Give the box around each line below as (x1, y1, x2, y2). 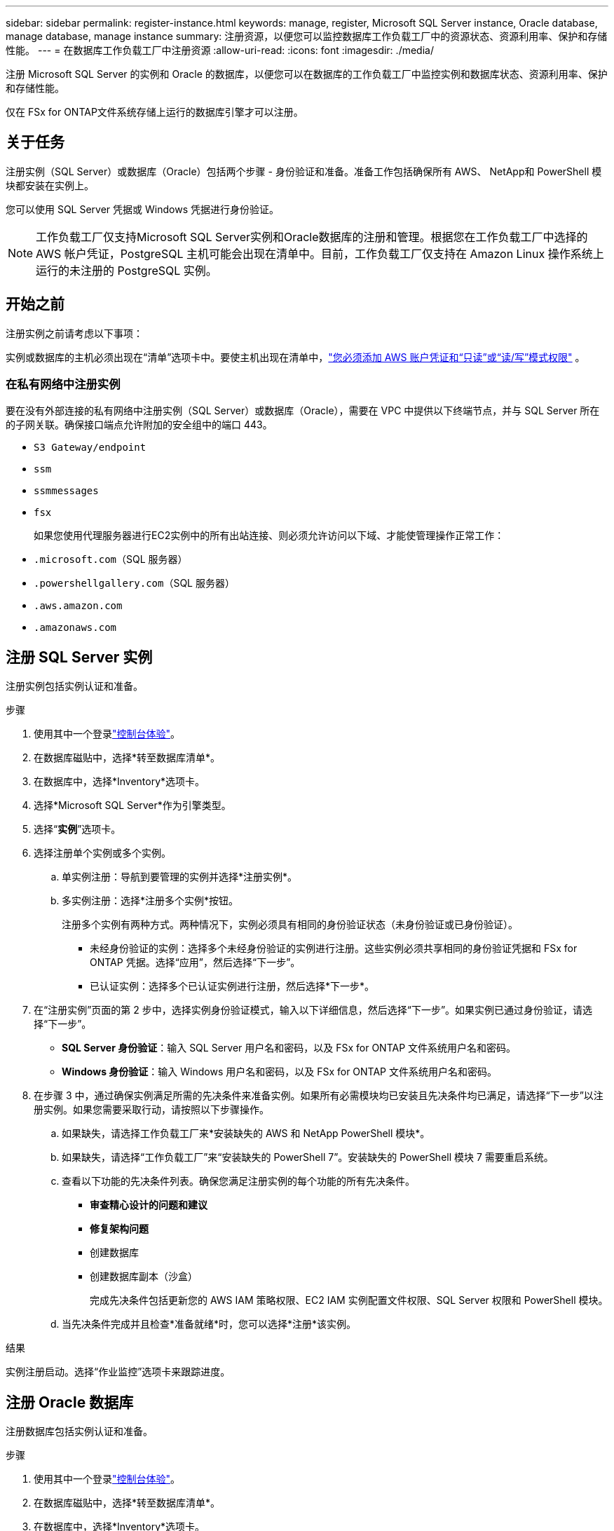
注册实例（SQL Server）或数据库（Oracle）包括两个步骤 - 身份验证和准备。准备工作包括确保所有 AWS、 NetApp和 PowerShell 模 (6, 165, 602, 177)
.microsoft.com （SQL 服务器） (34, 553, 188, 566)
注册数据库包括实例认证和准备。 (6, 1425, 153, 1438)
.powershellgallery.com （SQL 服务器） (34, 577, 235, 590)
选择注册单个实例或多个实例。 (34, 847, 171, 859)
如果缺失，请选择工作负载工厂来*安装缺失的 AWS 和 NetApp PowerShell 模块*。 (62, 1127, 430, 1140)
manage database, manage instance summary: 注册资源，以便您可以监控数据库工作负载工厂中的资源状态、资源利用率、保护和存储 (6, 30, 608, 42)
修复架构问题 (90, 1223, 149, 1235)
